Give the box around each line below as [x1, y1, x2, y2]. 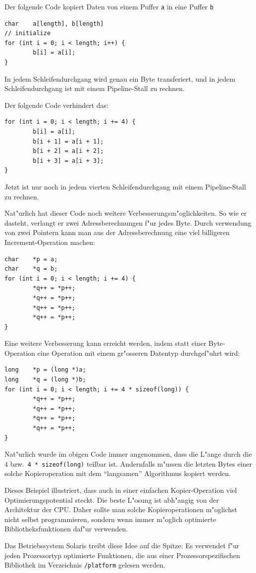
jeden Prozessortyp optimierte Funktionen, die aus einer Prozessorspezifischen [4, 550, 240, 560]
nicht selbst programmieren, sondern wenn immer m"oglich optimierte [4, 514, 216, 524]
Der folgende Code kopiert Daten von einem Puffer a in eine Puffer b [4, 1, 214, 11]
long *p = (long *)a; [4, 366, 86, 374]
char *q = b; [4, 265, 58, 273]
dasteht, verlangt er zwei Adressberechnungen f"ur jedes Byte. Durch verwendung [4, 217, 252, 228]
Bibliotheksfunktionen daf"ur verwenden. [4, 524, 128, 534]
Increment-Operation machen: [4, 237, 95, 247]
